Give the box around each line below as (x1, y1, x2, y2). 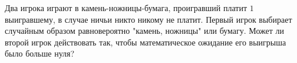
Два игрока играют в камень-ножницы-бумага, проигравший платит (5, 2, 247, 13)
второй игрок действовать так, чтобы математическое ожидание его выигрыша (5, 36, 286, 48)
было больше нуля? (5, 47, 75, 60)
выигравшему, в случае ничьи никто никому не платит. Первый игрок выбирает (5, 13, 292, 25)
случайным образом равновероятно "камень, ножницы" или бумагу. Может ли (5, 24, 285, 37)
